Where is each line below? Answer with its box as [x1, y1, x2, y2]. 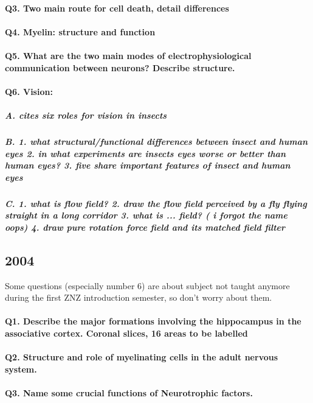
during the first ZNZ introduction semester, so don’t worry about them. [5, 291, 272, 304]
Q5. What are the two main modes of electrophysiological [5, 49, 252, 61]
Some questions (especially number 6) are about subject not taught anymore [5, 279, 290, 292]
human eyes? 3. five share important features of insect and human [5, 159, 291, 172]
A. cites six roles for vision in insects [5, 108, 167, 121]
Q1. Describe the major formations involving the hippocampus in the [5, 315, 301, 328]
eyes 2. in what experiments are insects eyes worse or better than [5, 147, 286, 159]
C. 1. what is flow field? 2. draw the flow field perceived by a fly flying [5, 197, 307, 209]
